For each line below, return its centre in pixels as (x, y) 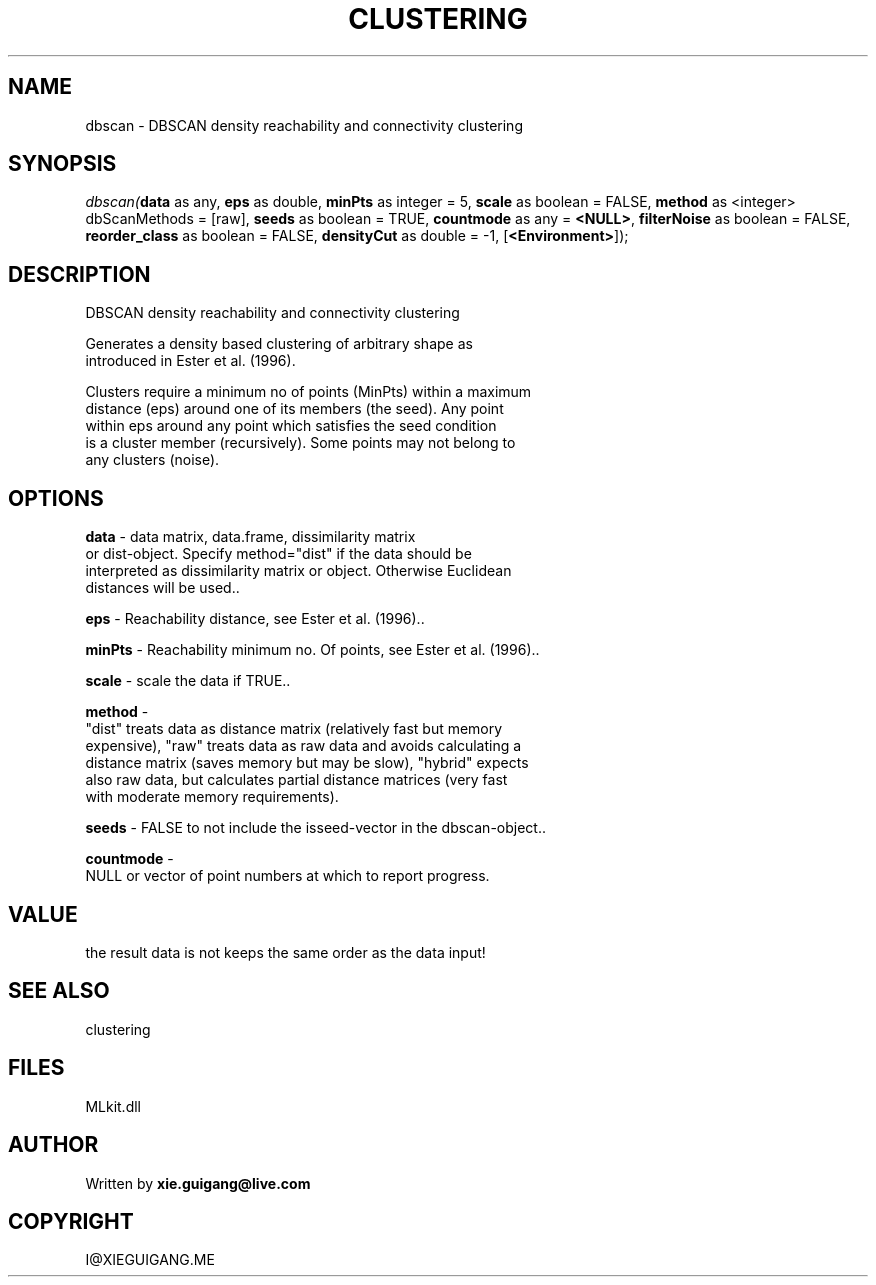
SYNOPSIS (62, 164)
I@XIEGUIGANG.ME (150, 1260)
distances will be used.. (162, 588)
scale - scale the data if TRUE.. (188, 681)
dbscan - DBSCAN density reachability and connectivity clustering (304, 125)
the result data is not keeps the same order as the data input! (285, 952)
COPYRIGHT (71, 1221)
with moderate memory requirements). (212, 797)
